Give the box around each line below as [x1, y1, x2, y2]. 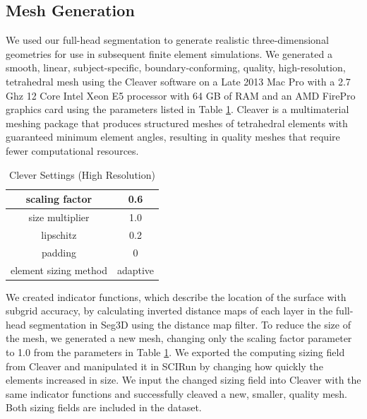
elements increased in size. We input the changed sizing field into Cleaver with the [6, 372, 361, 387]
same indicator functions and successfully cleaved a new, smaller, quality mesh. [6, 386, 347, 401]
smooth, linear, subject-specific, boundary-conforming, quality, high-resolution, [6, 60, 346, 75]
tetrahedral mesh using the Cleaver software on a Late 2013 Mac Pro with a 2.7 [6, 73, 351, 88]
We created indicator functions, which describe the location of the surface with [6, 289, 347, 304]
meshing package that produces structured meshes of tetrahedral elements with [6, 115, 348, 130]
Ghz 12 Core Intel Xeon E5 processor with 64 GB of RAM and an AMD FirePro [6, 88, 356, 102]
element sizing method [11, 262, 107, 277]
